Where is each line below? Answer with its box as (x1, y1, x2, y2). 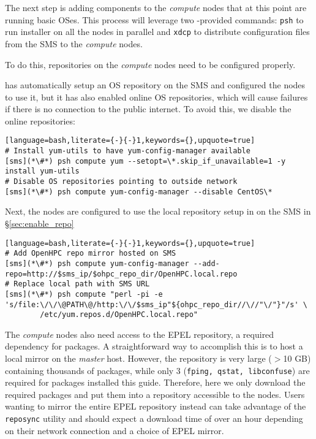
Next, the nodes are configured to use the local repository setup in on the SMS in (5, 205, 311, 218)
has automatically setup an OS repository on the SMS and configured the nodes (5, 78, 306, 91)
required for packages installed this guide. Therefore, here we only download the (5, 376, 306, 389)
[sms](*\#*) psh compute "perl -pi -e (5, 289, 163, 299)
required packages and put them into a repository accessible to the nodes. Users (5, 387, 305, 400)
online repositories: (5, 114, 75, 127)
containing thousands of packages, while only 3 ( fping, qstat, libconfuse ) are (5, 364, 310, 376)
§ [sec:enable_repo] (5, 217, 74, 229)
